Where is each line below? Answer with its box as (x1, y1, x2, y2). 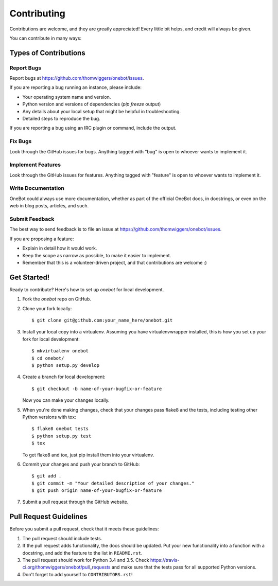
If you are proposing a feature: (9, 236, 74, 242)
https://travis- (150, 557, 180, 563)
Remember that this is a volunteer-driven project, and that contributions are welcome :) (22, 259, 207, 265)
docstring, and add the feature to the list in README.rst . (22, 549, 143, 556)
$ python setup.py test (31, 433, 92, 439)
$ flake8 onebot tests (31, 426, 89, 432)
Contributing (9, 8, 65, 19)
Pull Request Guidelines (9, 512, 88, 521)
